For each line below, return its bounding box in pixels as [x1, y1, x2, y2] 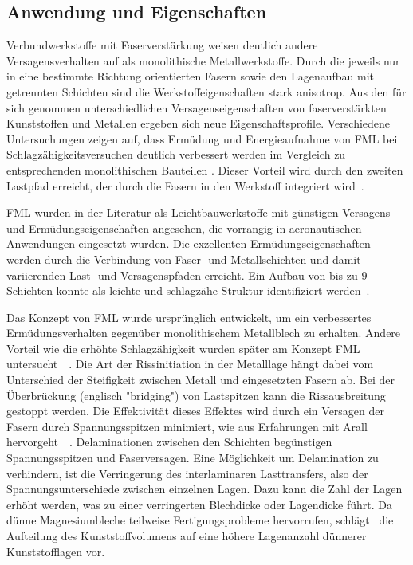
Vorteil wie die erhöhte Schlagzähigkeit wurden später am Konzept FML [6, 339, 360, 356]
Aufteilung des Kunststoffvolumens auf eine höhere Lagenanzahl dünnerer [6, 528, 367, 544]
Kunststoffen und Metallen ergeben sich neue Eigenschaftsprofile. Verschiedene [6, 115, 391, 131]
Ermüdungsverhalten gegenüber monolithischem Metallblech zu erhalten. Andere [6, 324, 401, 341]
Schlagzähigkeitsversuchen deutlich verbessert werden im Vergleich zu [6, 146, 346, 163]
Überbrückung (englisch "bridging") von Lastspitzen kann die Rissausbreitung [6, 386, 386, 403]
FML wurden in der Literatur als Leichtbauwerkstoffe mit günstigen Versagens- [6, 204, 394, 221]
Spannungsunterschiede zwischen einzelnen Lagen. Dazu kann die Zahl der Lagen [6, 481, 403, 497]
